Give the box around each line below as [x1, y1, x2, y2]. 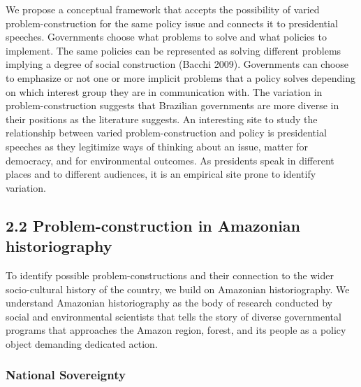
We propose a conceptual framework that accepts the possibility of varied [6, 2, 320, 16]
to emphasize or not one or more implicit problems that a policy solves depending [6, 70, 355, 85]
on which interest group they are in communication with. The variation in [6, 84, 323, 99]
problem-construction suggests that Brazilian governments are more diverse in [6, 98, 339, 113]
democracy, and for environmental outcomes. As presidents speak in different [6, 153, 334, 167]
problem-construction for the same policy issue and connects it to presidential [6, 15, 338, 30]
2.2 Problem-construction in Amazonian [6, 214, 300, 236]
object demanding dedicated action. [6, 336, 158, 351]
